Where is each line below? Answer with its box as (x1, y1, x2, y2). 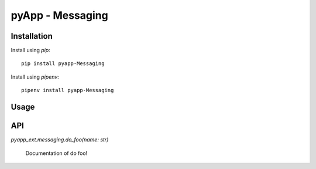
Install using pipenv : (11, 73, 60, 80)
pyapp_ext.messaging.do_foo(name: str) (11, 136, 109, 143)
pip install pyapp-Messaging (21, 60, 105, 67)
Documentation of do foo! (25, 150, 88, 157)
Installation (11, 31, 53, 41)
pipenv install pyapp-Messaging (21, 87, 114, 94)
